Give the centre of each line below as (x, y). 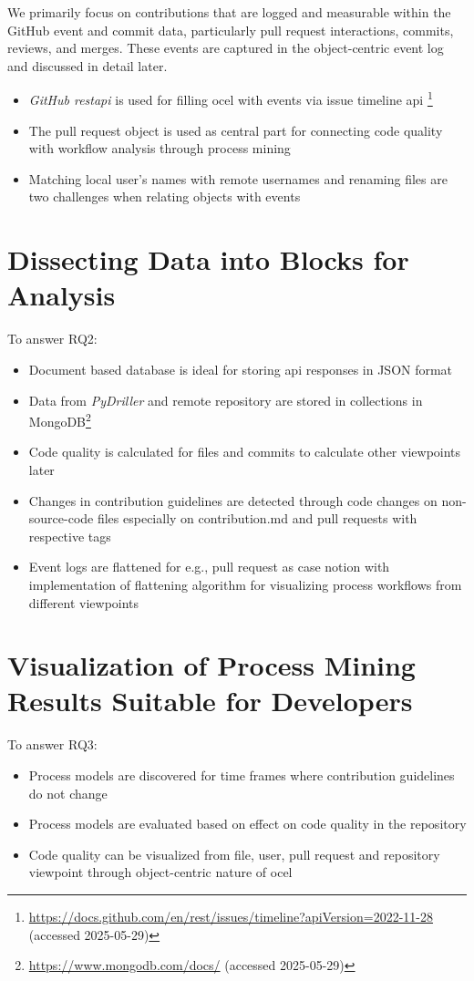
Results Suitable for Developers (210, 701)
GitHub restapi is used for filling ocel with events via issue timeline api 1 (231, 98)
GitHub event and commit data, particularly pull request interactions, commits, (231, 30)
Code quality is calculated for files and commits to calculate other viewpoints (245, 452)
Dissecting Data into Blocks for (208, 259)
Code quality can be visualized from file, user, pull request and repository (234, 854)
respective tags (70, 536)
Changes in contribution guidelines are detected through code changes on (233, 500)
